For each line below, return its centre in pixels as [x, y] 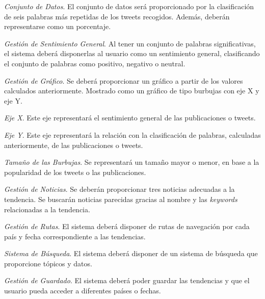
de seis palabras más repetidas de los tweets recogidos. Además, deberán [117, 16]
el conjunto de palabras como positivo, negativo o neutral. [95, 63]
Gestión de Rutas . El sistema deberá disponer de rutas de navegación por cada [127, 226]
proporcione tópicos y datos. [48, 263]
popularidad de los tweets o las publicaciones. [75, 172]
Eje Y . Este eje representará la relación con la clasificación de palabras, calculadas [132, 134]
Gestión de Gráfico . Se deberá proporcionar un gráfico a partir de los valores [124, 80]
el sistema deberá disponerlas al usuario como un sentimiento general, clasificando [132, 53]
